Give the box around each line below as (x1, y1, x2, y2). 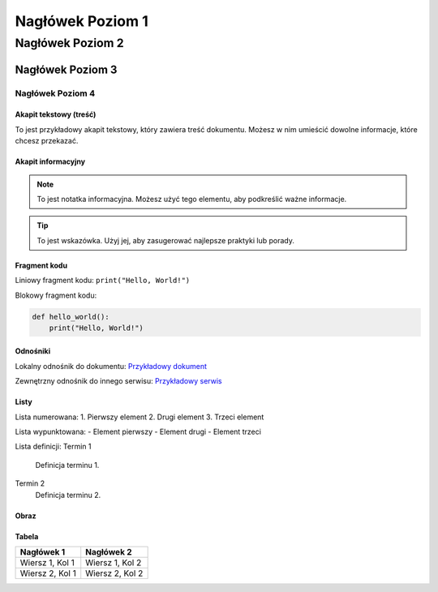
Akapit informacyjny (15, 157, 85, 166)
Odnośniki (15, 346, 51, 356)
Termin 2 (15, 478, 45, 488)
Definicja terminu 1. (35, 460, 100, 470)
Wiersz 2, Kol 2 (85, 568, 144, 579)
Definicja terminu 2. (35, 490, 101, 500)
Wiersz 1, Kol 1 (19, 557, 75, 568)
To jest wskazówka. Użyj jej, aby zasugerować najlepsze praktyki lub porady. (36, 235, 295, 245)
